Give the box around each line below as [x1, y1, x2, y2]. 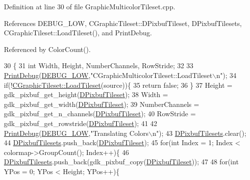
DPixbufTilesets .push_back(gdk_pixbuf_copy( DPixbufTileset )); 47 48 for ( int [4, 156, 239, 167]
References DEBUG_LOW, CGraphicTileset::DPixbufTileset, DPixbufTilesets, [4, 18, 242, 28]
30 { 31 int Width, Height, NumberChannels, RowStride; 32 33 [4, 60, 194, 71]
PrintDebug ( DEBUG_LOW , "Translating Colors [4, 128, 149, 138]
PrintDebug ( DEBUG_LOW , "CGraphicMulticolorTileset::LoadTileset [4, 70, 213, 80]
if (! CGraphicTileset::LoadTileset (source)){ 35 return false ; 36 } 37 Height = [4, 79, 232, 90]
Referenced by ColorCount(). [4, 44, 91, 54]
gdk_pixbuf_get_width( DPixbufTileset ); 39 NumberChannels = [4, 99, 200, 109]
